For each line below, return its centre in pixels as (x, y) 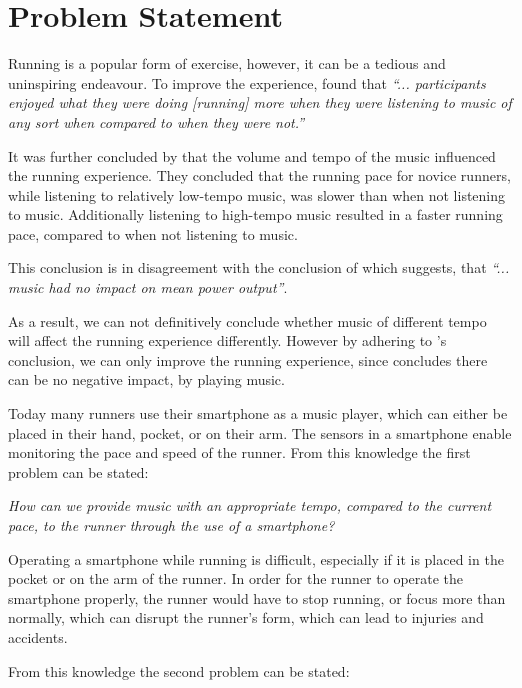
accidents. (38, 636)
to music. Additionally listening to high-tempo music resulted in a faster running (255, 214)
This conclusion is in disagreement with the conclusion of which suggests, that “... (259, 267)
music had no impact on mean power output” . (148, 287)
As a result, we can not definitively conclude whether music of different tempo (247, 320)
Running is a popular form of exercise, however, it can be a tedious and (227, 63)
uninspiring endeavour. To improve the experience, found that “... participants (247, 82)
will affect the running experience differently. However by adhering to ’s (227, 340)
